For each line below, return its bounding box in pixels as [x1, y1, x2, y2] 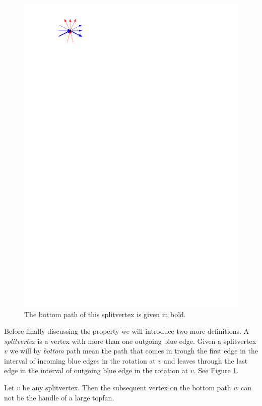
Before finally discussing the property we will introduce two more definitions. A [4, 326, 249, 336]
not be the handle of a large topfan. [4, 392, 114, 402]
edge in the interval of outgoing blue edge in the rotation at [4, 365, 188, 376]
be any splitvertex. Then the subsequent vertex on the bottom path [22, 382, 231, 393]
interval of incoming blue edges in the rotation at [4, 355, 156, 366]
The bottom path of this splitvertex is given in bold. [24, 309, 186, 319]
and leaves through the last [163, 355, 248, 366]
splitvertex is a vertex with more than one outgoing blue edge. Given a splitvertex [4, 335, 256, 346]
